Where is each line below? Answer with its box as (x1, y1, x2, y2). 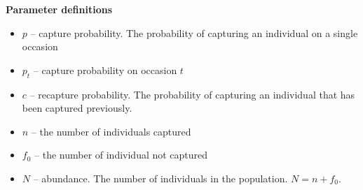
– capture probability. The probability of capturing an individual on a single (30, 25, 358, 40)
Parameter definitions (6, 2, 113, 16)
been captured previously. (22, 101, 132, 115)
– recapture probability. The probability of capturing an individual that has (29, 87, 355, 101)
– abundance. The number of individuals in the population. (33, 170, 288, 185)
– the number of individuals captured (31, 124, 191, 138)
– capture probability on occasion (33, 62, 177, 77)
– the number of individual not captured (34, 147, 208, 162)
